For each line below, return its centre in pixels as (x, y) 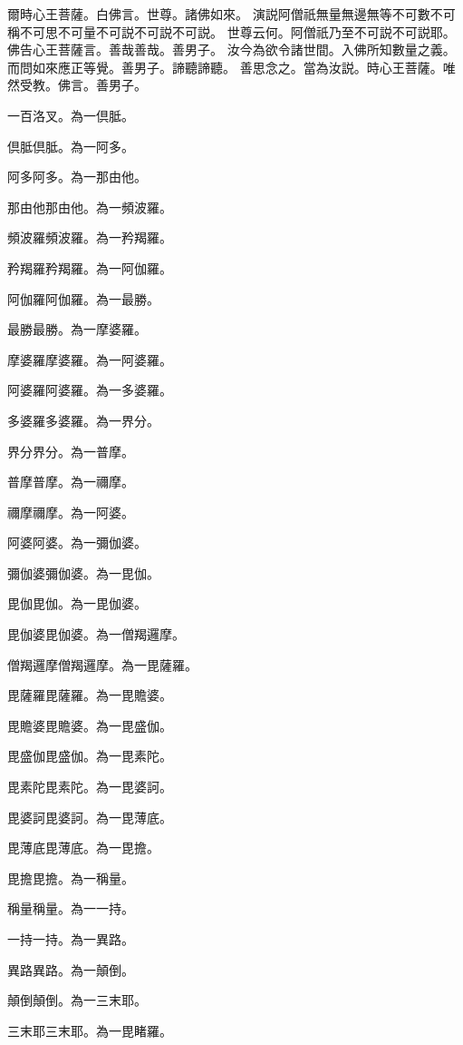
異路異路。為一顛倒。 (71, 969)
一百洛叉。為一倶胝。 (71, 115)
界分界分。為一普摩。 (71, 451)
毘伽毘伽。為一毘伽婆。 (77, 603)
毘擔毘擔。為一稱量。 (71, 877)
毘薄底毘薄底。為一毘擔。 (83, 848)
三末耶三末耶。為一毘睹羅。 (90, 1030)
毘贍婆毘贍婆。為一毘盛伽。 (90, 725)
